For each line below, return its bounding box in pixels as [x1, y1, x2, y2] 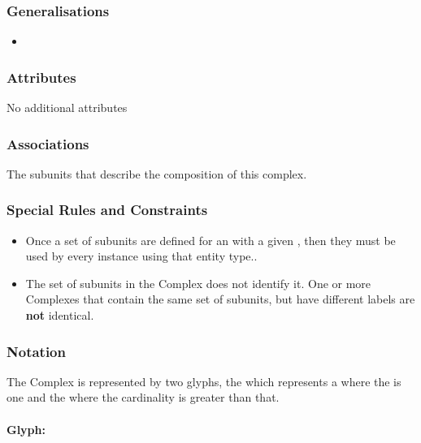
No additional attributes [7, 99, 128, 116]
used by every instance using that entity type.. [25, 247, 258, 265]
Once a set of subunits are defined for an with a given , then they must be [25, 231, 396, 248]
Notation [7, 341, 66, 361]
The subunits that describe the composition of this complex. [7, 165, 307, 182]
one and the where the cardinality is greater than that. [7, 389, 280, 406]
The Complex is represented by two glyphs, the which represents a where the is [7, 372, 401, 389]
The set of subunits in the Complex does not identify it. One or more [25, 274, 371, 291]
